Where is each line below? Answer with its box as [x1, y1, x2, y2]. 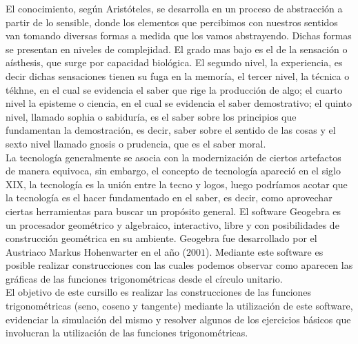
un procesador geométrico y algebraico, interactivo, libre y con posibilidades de [6, 217, 339, 232]
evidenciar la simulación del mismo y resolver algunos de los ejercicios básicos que [6, 312, 351, 326]
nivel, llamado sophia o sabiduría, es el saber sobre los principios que [6, 109, 297, 123]
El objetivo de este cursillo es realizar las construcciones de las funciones [6, 285, 312, 299]
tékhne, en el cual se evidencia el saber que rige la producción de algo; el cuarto [6, 82, 343, 97]
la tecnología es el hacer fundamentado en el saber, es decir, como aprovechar [6, 190, 332, 205]
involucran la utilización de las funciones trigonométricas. [6, 325, 248, 340]
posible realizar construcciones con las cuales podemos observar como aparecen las [6, 258, 353, 272]
